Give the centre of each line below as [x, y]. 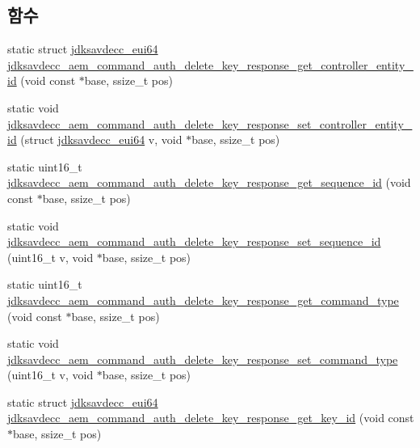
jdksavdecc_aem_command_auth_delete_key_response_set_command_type [203, 359]
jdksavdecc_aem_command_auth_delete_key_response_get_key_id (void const [211, 418]
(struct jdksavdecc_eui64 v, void [101, 139]
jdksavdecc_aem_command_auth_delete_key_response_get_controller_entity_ [210, 64]
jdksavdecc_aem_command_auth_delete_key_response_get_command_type [203, 300]
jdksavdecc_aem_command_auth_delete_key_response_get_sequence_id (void [209, 182]
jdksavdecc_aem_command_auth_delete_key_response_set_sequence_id [194, 241]
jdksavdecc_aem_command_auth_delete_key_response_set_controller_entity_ [210, 123]
